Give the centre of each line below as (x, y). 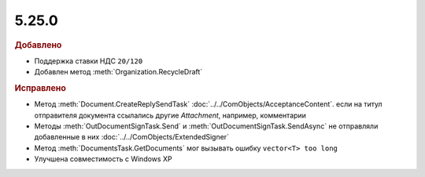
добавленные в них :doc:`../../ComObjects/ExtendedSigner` (132, 137)
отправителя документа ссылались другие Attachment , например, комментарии (170, 115)
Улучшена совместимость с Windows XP (103, 159)
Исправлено (40, 88)
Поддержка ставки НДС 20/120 (89, 61)
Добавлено (38, 45)
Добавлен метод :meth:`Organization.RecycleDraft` (118, 72)
